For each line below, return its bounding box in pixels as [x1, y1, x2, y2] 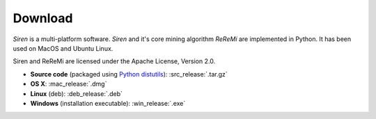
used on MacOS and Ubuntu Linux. [13, 44, 113, 52]
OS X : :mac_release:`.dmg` [30, 80, 107, 88]
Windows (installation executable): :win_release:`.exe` [30, 99, 186, 107]
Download [13, 10, 73, 26]
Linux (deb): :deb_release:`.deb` [30, 89, 123, 97]
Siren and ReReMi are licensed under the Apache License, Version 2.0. [13, 57, 216, 65]
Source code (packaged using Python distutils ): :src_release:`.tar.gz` [30, 70, 228, 78]
